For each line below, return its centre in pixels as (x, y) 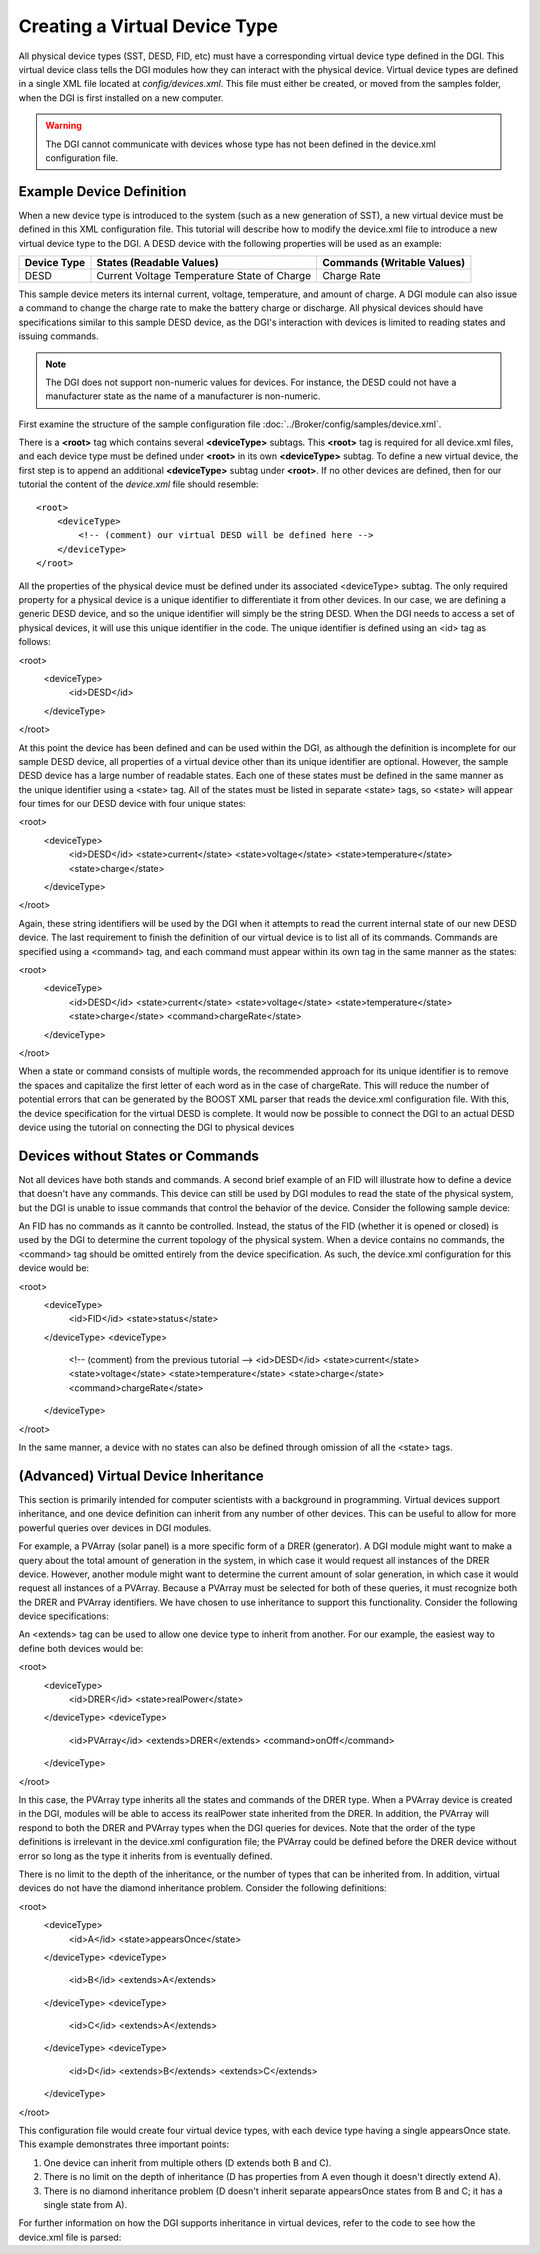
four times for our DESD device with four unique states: (132, 804)
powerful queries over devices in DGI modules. (115, 1527)
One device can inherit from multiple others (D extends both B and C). (187, 2162)
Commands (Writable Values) (393, 262)
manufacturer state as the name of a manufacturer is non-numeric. (183, 396)
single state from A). (85, 2204)
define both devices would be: (81, 1648)
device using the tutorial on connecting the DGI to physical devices (156, 1127)
